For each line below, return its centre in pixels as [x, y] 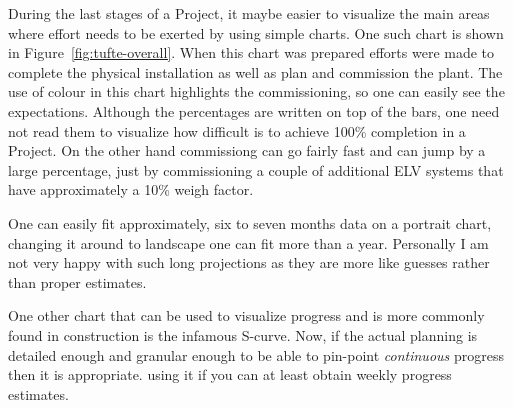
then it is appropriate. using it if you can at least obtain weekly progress [230, 374]
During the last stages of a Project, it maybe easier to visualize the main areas [249, 13]
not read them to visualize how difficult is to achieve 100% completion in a [237, 130]
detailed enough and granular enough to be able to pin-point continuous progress [256, 354]
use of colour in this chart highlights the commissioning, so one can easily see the [256, 91]
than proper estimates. [77, 281]
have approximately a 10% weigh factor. [131, 189]
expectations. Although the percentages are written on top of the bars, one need [254, 110]
